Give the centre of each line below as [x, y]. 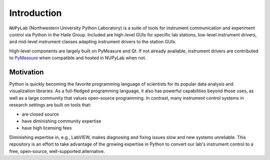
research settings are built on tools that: [50, 105]
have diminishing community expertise [61, 121]
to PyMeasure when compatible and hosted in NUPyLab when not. [78, 58]
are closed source [40, 114]
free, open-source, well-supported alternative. [57, 151]
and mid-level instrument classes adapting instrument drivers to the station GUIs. [93, 42]
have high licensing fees [47, 128]
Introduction [35, 13]
